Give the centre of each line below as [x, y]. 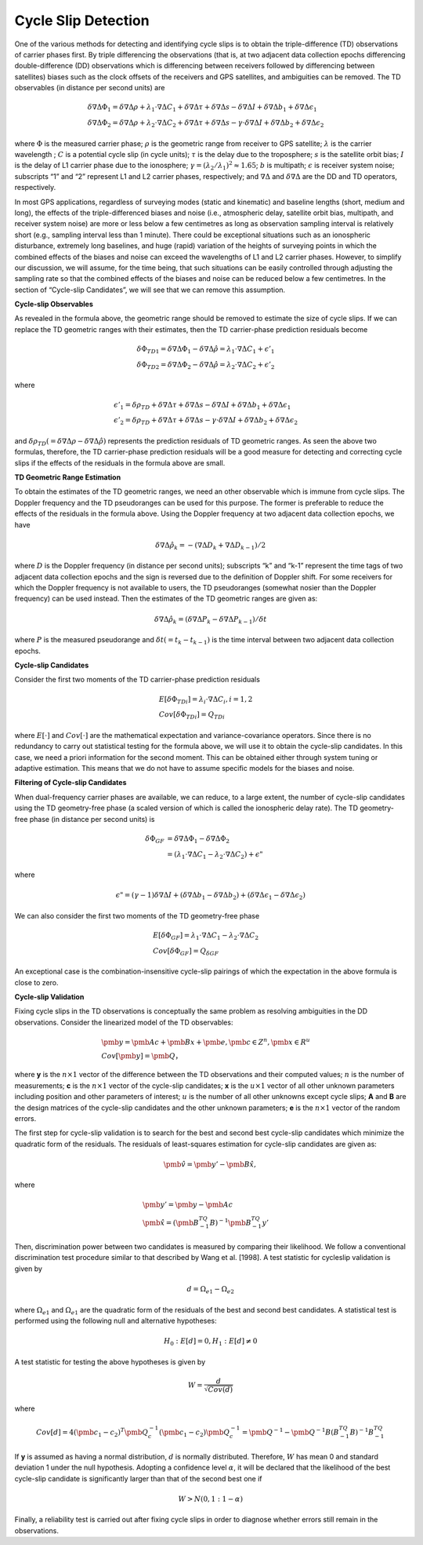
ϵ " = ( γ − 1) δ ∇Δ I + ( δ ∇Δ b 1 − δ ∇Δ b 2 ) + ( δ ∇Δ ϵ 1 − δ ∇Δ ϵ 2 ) [210, 897]
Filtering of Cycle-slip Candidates [70, 783]
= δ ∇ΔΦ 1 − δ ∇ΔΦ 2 [199, 839]
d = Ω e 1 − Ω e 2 [211, 1290]
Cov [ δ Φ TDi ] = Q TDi [192, 716]
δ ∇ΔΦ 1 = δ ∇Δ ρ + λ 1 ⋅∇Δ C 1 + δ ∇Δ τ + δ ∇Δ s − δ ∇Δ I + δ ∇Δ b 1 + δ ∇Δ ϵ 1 [202, 108]
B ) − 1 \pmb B [231, 1222]
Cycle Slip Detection [82, 20]
